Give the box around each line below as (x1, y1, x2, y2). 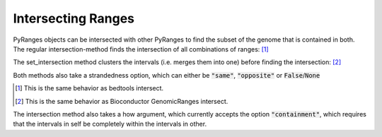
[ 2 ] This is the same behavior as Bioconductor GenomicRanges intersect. (15, 97, 228, 105)
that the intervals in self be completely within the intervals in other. (13, 120, 207, 129)
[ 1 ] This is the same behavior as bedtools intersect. (15, 84, 164, 93)
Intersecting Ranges (13, 11, 134, 26)
